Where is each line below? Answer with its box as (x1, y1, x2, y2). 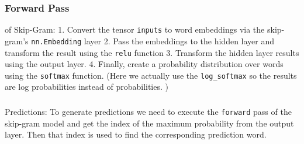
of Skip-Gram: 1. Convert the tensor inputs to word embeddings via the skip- (5, 23, 285, 36)
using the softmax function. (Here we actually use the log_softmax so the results (5, 69, 297, 81)
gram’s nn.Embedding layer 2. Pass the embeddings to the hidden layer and (5, 34, 275, 47)
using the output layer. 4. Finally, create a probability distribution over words (5, 58, 284, 70)
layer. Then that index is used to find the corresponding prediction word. (5, 128, 267, 141)
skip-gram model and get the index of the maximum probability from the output (5, 117, 294, 129)
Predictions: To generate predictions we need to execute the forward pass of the (5, 105, 292, 117)
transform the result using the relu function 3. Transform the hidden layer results (5, 46, 299, 58)
